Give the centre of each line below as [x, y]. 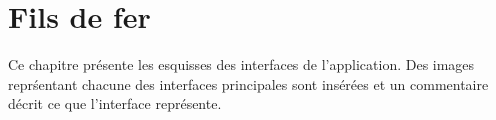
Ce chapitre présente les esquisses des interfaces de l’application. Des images [241, 64]
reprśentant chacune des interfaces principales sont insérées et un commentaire [248, 83]
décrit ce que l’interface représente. [115, 103]
